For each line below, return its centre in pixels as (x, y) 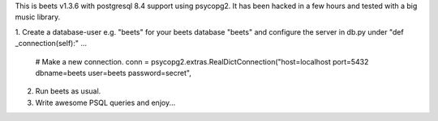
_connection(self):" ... (51, 44)
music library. (38, 17)
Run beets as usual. (68, 91)
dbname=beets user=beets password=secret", (114, 73)
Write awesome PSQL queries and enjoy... (105, 102)
